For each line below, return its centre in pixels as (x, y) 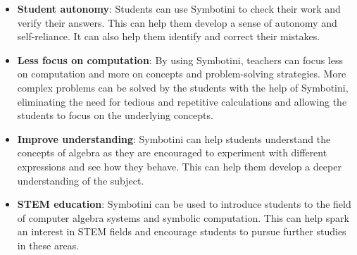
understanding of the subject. (81, 180)
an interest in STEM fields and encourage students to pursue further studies (182, 231)
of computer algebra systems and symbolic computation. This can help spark (183, 217)
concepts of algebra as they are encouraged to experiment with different (172, 153)
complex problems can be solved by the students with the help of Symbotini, (183, 87)
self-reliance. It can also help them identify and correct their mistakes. (169, 36)
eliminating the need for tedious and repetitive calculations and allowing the (182, 101)
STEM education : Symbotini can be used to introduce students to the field (184, 204)
